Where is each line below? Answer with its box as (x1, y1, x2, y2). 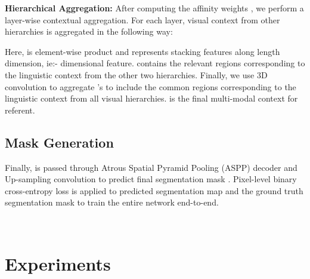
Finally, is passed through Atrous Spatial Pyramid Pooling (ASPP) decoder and (5, 161, 297, 173)
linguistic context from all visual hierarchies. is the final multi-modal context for (5, 92, 298, 105)
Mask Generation (5, 133, 114, 151)
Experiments (5, 251, 111, 275)
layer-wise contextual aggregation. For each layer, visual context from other (5, 13, 280, 26)
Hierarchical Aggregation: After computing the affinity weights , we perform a (5, 2, 304, 14)
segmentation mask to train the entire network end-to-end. (5, 196, 219, 209)
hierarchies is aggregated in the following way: (5, 25, 173, 38)
